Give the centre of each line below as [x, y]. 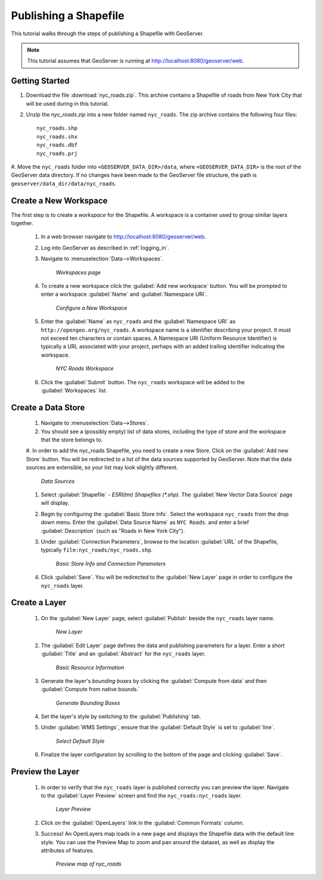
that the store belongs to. [72, 440]
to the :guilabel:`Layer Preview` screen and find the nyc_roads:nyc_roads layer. [141, 796]
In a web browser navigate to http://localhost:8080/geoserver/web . [123, 237]
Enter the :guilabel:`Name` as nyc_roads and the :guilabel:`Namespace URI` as [138, 321]
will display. [55, 503]
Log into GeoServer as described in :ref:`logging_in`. [105, 247]
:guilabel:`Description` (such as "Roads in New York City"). [113, 531]
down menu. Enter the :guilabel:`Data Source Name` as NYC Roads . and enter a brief [145, 522]
